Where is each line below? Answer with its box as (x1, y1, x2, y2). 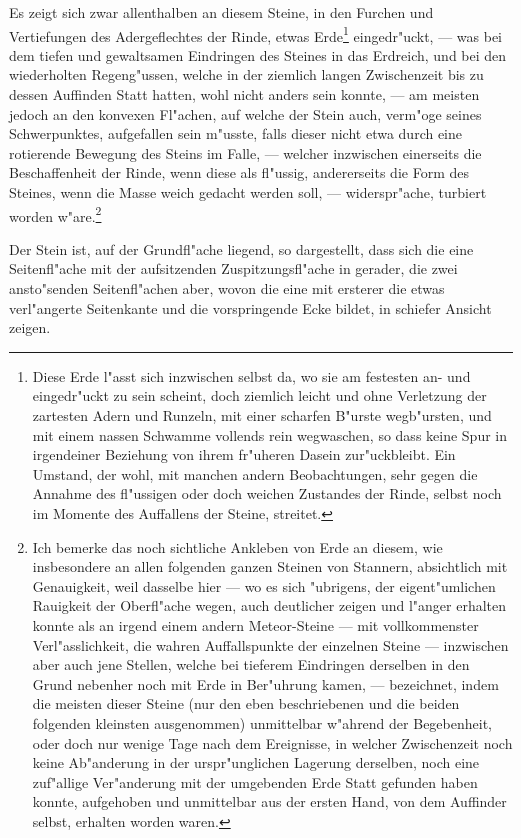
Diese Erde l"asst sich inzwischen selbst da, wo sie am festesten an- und (32, 365, 471, 386)
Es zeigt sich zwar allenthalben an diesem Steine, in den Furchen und (9, 2, 434, 22)
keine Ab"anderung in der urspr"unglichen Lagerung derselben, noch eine (32, 752, 480, 773)
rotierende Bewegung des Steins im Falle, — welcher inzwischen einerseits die (9, 142, 482, 163)
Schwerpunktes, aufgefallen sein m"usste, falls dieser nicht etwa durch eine (9, 123, 463, 144)
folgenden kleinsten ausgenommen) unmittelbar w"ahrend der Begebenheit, (32, 712, 492, 733)
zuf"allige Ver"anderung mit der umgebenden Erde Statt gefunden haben (32, 771, 478, 792)
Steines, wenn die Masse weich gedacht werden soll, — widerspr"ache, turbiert (9, 182, 487, 202)
